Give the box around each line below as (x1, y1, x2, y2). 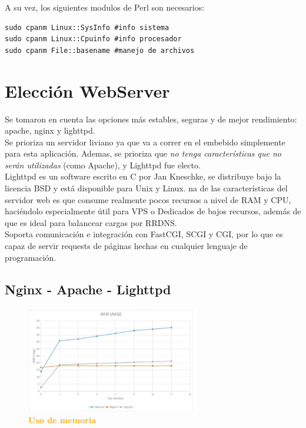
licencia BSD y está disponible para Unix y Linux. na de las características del (5, 182, 288, 194)
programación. (5, 251, 56, 263)
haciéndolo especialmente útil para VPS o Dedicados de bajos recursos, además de (5, 205, 301, 217)
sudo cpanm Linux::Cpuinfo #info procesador (5, 35, 182, 44)
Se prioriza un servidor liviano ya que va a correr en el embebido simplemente (5, 135, 285, 148)
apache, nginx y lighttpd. (5, 124, 95, 137)
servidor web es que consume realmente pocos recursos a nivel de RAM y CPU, (5, 193, 291, 205)
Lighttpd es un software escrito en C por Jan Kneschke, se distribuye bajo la (5, 170, 281, 183)
